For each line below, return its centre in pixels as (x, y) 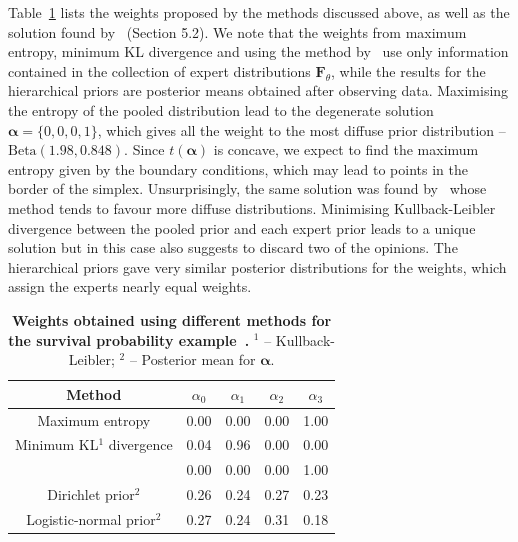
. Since (144, 149)
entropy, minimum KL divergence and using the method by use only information (258, 51)
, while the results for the (408, 70)
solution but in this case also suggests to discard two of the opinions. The (233, 247)
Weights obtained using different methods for (172, 319)
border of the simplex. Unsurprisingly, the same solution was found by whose (247, 188)
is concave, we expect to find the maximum (346, 149)
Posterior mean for (198, 359)
